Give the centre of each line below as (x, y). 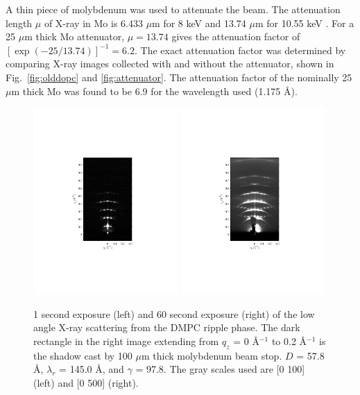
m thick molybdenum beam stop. (212, 355)
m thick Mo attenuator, (75, 36)
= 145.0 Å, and (92, 369)
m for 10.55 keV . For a (305, 23)
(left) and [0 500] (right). (86, 382)
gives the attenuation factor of (236, 36)
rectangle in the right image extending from (126, 341)
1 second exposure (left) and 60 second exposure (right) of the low (174, 313)
